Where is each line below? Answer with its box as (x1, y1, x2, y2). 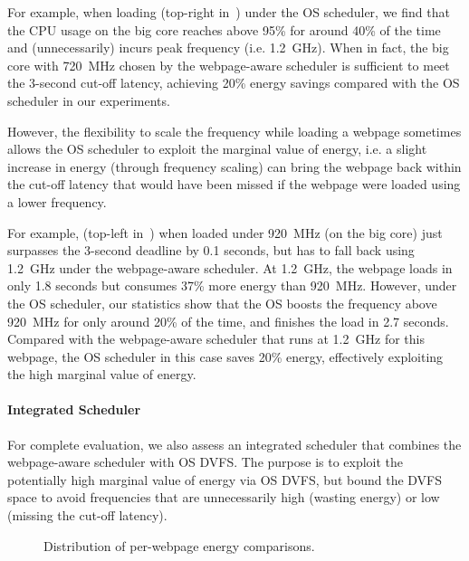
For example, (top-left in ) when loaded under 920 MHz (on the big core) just (7, 223, 443, 242)
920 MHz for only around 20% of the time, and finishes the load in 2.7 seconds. (7, 311, 449, 330)
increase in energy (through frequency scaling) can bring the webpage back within (7, 157, 462, 176)
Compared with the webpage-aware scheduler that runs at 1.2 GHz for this (7, 329, 425, 348)
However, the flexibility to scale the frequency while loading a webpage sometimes (7, 121, 462, 140)
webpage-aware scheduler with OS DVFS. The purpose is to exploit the (7, 452, 404, 471)
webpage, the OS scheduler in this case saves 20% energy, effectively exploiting (7, 347, 444, 366)
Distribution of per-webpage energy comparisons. (43, 536, 315, 555)
